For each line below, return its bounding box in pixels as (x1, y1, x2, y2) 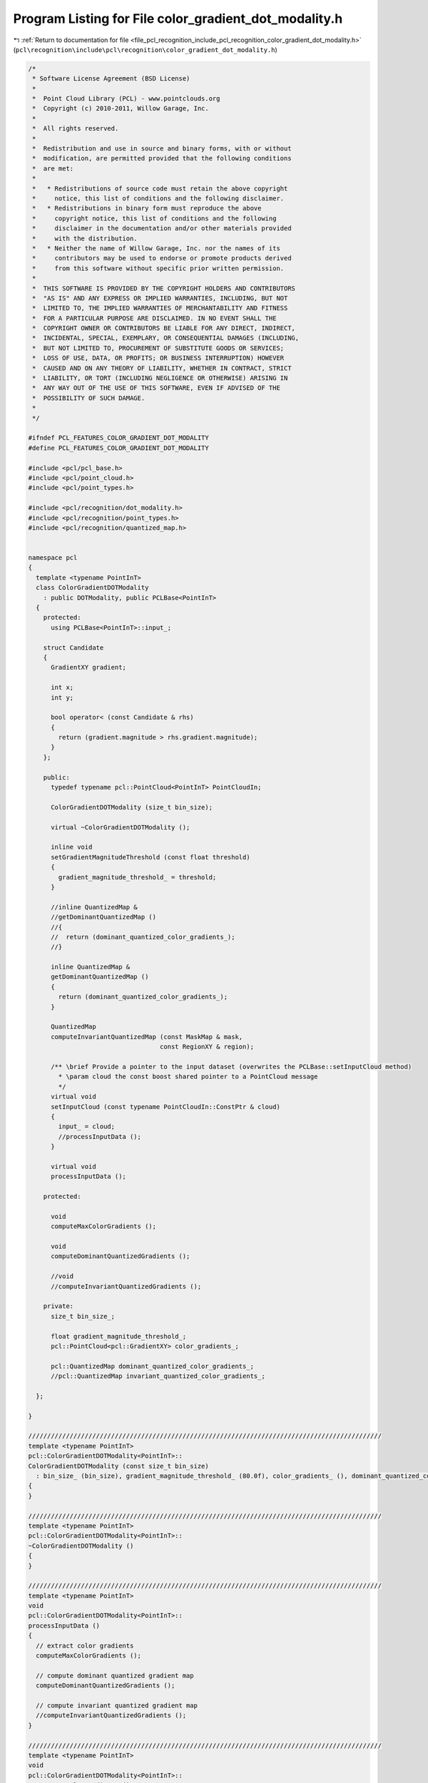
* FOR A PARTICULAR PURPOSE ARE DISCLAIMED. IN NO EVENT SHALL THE (32, 314, 277, 322)
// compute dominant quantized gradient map (36, 1671, 194, 1680)
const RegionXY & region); (159, 1043, 255, 1051)
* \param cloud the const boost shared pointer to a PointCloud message (58, 1073, 318, 1080)
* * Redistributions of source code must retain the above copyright (32, 184, 288, 193)
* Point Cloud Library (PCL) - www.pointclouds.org (32, 95, 220, 103)
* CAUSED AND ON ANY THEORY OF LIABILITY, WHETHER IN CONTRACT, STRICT (32, 364, 292, 372)
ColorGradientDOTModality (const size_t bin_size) (28, 1462, 210, 1470)
